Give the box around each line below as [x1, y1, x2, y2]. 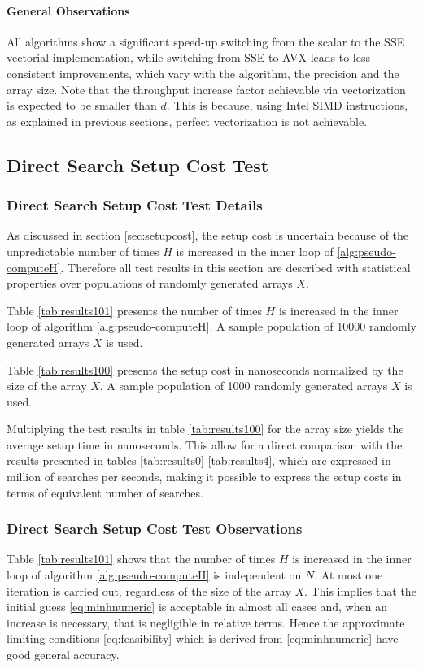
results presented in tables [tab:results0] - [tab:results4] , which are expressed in [7, 452, 391, 469]
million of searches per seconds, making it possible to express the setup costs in [7, 468, 402, 485]
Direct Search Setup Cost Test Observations [7, 518, 303, 539]
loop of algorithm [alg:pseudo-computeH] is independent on [7, 566, 302, 583]
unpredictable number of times [7, 242, 159, 259]
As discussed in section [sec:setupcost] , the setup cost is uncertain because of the [7, 227, 409, 244]
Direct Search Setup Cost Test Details [7, 195, 263, 215]
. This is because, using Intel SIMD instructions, [166, 97, 408, 114]
